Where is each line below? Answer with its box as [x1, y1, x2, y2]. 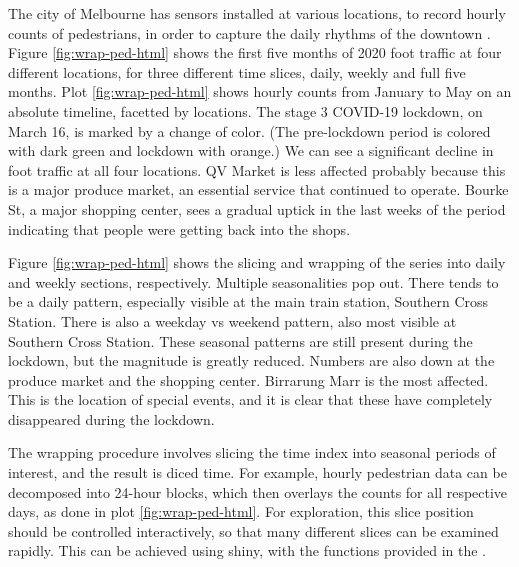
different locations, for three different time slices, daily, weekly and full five [8, 61, 466, 82]
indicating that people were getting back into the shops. [8, 218, 351, 239]
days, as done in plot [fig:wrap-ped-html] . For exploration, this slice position [8, 501, 474, 522]
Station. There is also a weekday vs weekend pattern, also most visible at [8, 310, 457, 331]
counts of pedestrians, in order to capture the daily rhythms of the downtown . [8, 22, 491, 43]
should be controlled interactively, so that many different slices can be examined [8, 520, 499, 541]
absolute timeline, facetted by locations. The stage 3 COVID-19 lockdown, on [8, 100, 483, 121]
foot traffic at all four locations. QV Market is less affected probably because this [8, 159, 506, 180]
